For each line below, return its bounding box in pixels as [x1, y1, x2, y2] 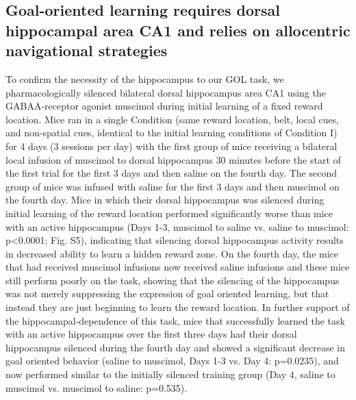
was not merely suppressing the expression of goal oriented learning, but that [5, 286, 329, 301]
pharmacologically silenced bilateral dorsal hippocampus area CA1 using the [5, 85, 326, 99]
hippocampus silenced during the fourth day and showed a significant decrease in [5, 340, 345, 354]
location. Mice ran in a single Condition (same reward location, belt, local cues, [5, 112, 340, 126]
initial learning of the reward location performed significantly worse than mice [5, 205, 333, 220]
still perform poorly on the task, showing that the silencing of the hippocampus [5, 273, 340, 287]
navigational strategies [5, 40, 168, 61]
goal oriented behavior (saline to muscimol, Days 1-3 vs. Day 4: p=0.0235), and [5, 353, 339, 368]
